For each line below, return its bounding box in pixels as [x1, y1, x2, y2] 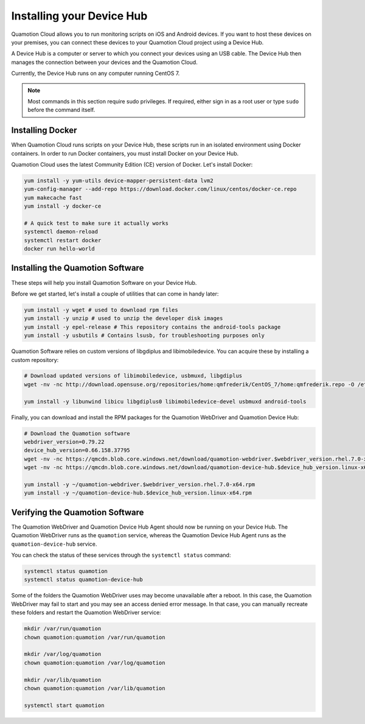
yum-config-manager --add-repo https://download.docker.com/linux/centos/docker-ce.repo [24, 186, 297, 193]
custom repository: [11, 356, 59, 363]
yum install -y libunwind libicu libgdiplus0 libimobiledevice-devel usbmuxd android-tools [24, 398, 307, 405]
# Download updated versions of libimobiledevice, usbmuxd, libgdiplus [24, 372, 243, 380]
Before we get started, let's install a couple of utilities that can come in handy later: [11, 290, 219, 298]
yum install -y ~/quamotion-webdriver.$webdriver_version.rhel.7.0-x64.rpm [24, 481, 255, 488]
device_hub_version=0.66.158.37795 [24, 447, 130, 454]
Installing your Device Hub [11, 9, 148, 23]
